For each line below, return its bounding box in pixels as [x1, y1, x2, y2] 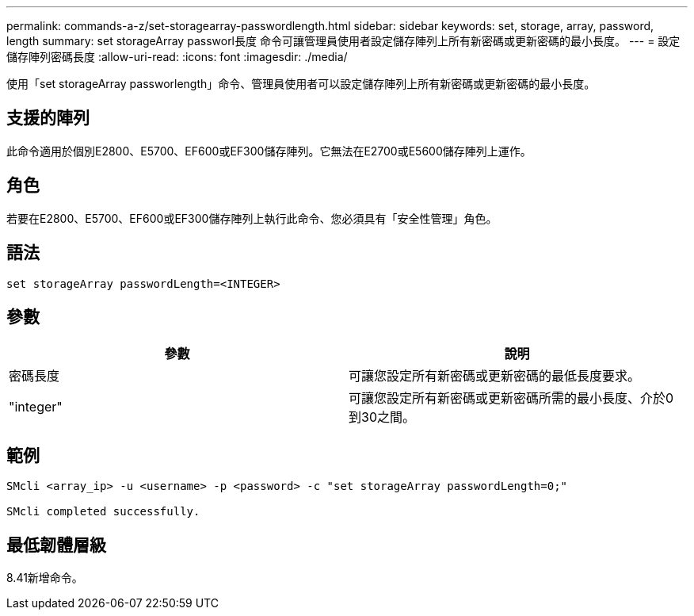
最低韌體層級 [6, 534, 106, 555]
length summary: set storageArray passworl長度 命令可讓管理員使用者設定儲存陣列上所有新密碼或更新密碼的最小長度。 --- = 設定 [6, 34, 681, 48]
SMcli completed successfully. [6, 505, 200, 518]
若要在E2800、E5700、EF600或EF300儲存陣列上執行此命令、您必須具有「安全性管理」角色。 [6, 211, 498, 225]
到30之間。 [349, 409, 415, 426]
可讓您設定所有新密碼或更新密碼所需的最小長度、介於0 [349, 390, 674, 407]
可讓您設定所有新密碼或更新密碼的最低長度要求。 [349, 368, 641, 385]
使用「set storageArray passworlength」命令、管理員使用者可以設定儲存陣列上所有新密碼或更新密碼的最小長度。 [6, 77, 596, 90]
